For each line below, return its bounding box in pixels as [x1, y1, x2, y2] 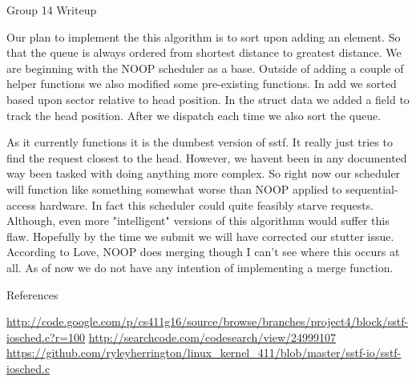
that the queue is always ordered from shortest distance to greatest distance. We [6, 44, 402, 61]
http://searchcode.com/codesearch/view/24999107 [88, 328, 337, 345]
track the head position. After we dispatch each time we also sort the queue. [6, 106, 382, 123]
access [6, 196, 36, 213]
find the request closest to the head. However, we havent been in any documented [6, 149, 407, 166]
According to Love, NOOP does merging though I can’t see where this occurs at [6, 243, 400, 260]
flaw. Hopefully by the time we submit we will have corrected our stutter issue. [6, 227, 394, 244]
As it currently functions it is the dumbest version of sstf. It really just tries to [6, 134, 393, 150]
